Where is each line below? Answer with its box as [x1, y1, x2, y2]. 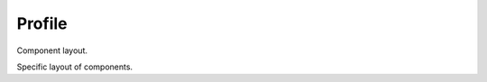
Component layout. [16, 45, 88, 56]
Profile [16, 14, 68, 33]
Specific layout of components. [16, 61, 133, 72]
